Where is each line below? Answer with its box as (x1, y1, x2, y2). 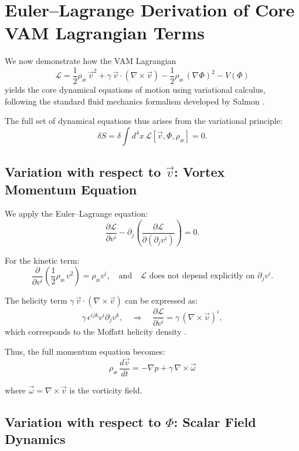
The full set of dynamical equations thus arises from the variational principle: (5, 115, 283, 127)
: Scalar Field (174, 412, 256, 430)
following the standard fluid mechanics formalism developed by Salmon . (5, 95, 265, 107)
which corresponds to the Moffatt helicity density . (5, 325, 186, 338)
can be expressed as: (125, 294, 198, 307)
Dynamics (5, 430, 66, 448)
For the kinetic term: (5, 254, 80, 266)
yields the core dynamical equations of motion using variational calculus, (5, 83, 266, 95)
